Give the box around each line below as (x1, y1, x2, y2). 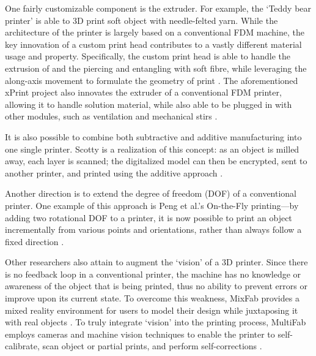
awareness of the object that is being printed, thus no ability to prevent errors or (5, 279, 307, 292)
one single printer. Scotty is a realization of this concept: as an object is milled (5, 142, 299, 155)
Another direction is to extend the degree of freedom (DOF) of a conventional (5, 187, 297, 200)
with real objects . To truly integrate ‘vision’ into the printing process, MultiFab (5, 316, 306, 328)
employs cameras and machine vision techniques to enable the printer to (5, 327, 275, 340)
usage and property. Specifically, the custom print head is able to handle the (5, 50, 291, 62)
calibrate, (5, 339, 40, 352)
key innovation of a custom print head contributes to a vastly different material (5, 37, 302, 50)
